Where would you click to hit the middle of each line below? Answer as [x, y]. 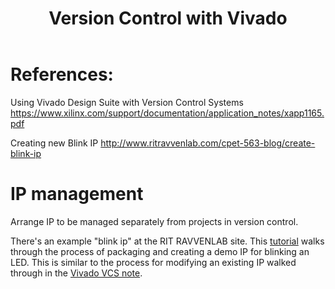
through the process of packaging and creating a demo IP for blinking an [160, 251]
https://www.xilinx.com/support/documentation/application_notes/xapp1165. [167, 113]
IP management [77, 194]
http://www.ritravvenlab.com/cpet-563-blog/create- [208, 143]
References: [62, 74]
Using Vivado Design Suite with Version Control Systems [127, 102]
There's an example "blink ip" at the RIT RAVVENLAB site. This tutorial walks [167, 241]
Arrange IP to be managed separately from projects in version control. [154, 221]
